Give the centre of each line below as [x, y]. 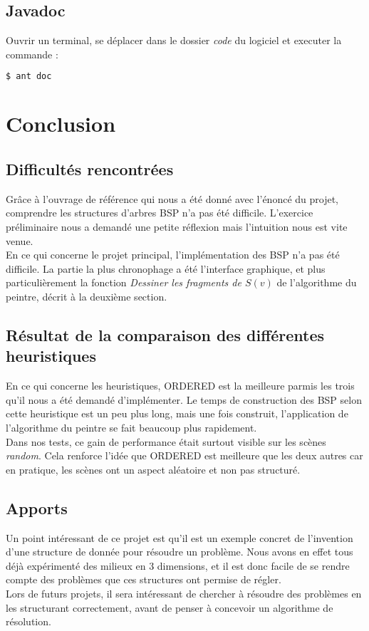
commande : [32, 54]
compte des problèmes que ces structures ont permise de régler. [144, 579]
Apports [37, 507]
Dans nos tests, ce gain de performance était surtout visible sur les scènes [166, 441]
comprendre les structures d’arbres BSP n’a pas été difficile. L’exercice [160, 213]
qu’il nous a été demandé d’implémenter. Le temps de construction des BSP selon [184, 399]
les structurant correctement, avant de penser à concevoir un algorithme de [170, 607]
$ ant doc [29, 77]
